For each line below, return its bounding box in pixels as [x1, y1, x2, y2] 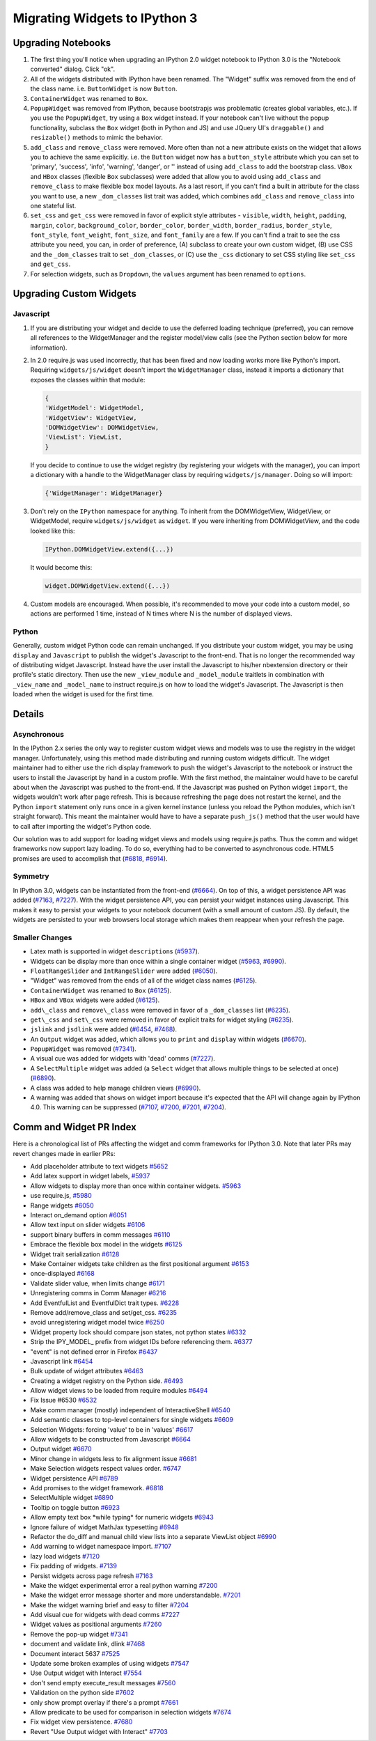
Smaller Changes [13, 932, 72, 942]
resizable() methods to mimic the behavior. [30, 133, 163, 142]
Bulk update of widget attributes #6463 [30, 1367, 144, 1375]
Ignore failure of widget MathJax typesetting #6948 [30, 1522, 179, 1531]
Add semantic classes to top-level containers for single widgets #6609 [30, 1416, 233, 1424]
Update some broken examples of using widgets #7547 [30, 1660, 189, 1668]
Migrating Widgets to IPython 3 [13, 10, 198, 26]
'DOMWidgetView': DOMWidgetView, [45, 423, 159, 431]
